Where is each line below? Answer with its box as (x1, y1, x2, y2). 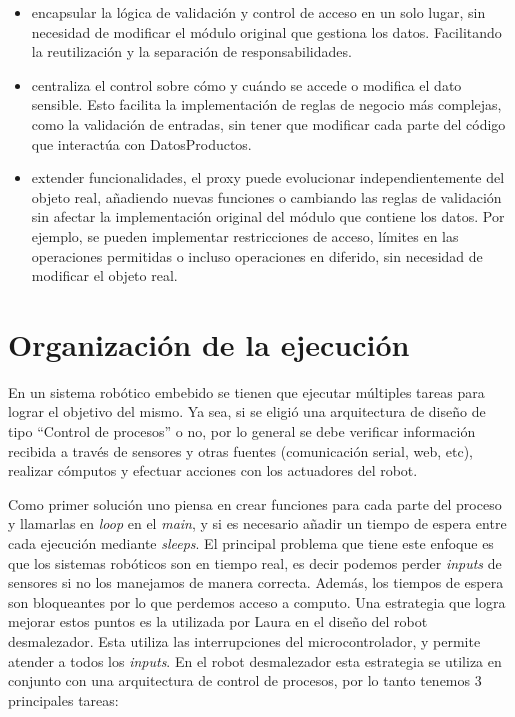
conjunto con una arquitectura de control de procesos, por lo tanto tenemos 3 (8, 670, 482, 691)
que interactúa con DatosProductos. (31, 133, 252, 154)
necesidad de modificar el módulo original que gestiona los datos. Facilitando (31, 21, 502, 42)
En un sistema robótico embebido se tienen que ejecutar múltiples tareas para (8, 381, 485, 402)
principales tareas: (8, 689, 119, 710)
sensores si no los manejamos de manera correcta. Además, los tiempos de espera (8, 572, 504, 593)
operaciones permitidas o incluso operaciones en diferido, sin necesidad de (31, 245, 483, 266)
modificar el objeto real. (31, 265, 178, 286)
